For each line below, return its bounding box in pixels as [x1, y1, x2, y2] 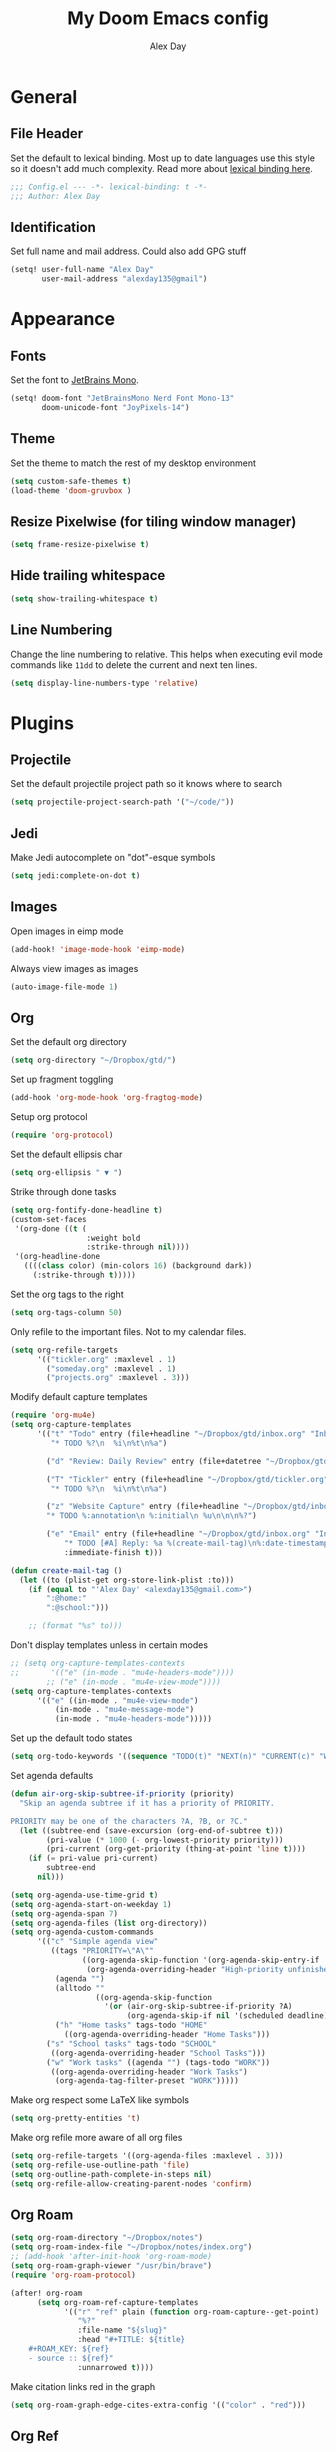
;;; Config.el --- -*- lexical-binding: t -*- [10, 182, 208, 192]
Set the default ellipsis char [10, 1148, 123, 1160]
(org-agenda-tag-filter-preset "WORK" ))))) [54, 2076, 240, 2086]
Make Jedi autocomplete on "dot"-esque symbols [10, 852, 216, 864]
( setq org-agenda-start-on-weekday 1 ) [10, 1899, 172, 1909]
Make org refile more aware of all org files [10, 2132, 183, 2144]
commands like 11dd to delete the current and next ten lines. [10, 658, 258, 671]
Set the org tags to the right [10, 1288, 124, 1300]
